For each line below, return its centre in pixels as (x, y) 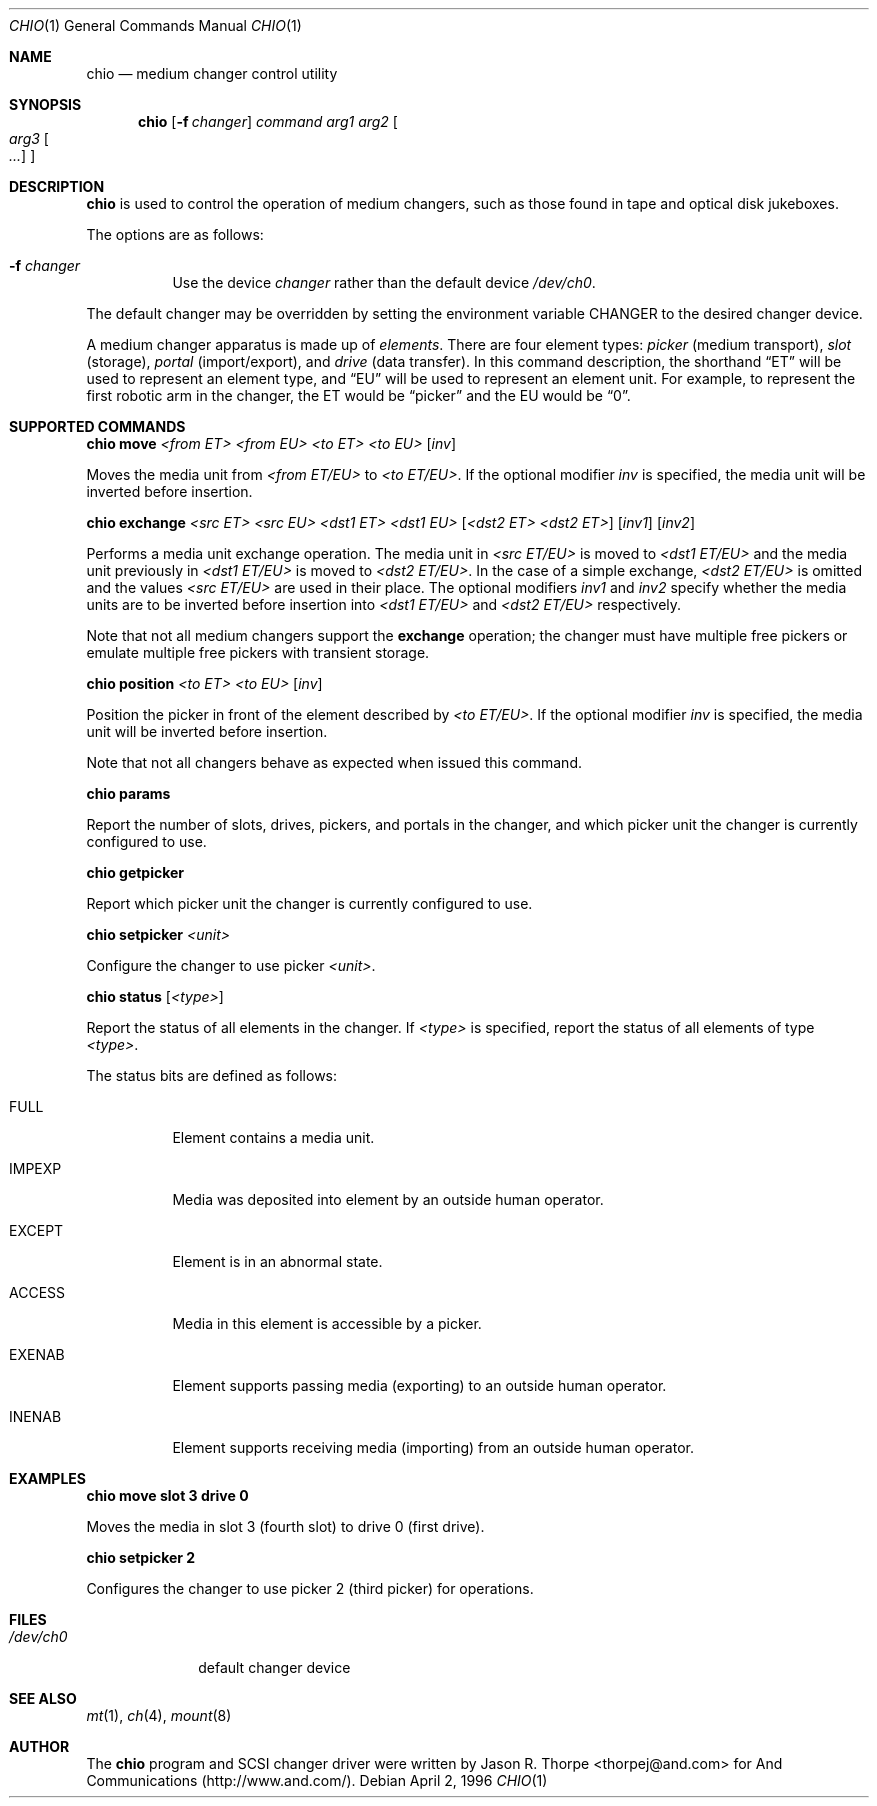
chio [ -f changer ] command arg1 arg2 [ (268, 121)
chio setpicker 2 (141, 1557)
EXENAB (37, 1354)
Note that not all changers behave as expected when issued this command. (334, 762)
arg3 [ (29, 138)
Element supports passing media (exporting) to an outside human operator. (419, 1385)
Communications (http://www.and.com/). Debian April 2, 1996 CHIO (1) (317, 1780)
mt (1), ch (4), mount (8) (159, 1715)
